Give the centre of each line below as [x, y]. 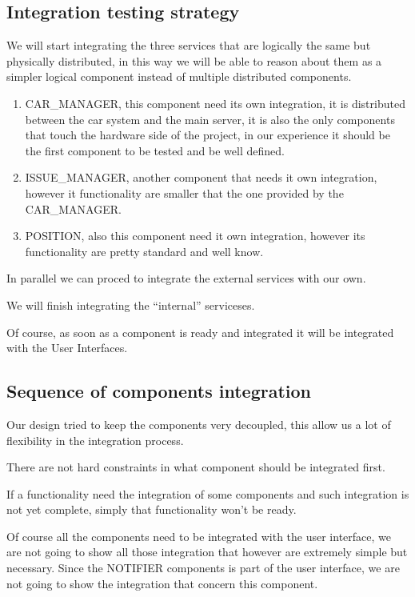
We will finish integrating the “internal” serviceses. [131, 305]
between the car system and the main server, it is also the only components [210, 119]
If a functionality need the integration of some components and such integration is [208, 493]
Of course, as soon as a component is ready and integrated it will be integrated [200, 332]
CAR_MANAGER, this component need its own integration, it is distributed [215, 103]
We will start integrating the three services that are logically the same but [189, 45]
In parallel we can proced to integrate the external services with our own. [186, 278]
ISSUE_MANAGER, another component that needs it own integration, [201, 177]
